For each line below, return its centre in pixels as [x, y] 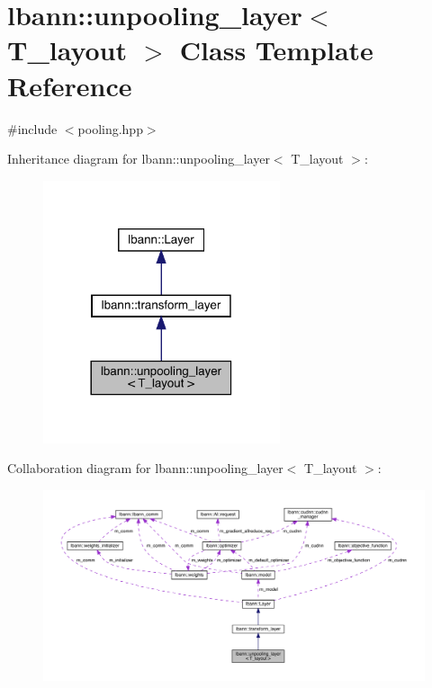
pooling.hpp [110, 128]
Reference [70, 85]
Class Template [276, 50]
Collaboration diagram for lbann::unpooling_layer [145, 468]
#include [32, 128]
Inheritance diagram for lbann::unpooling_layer [139, 159]
